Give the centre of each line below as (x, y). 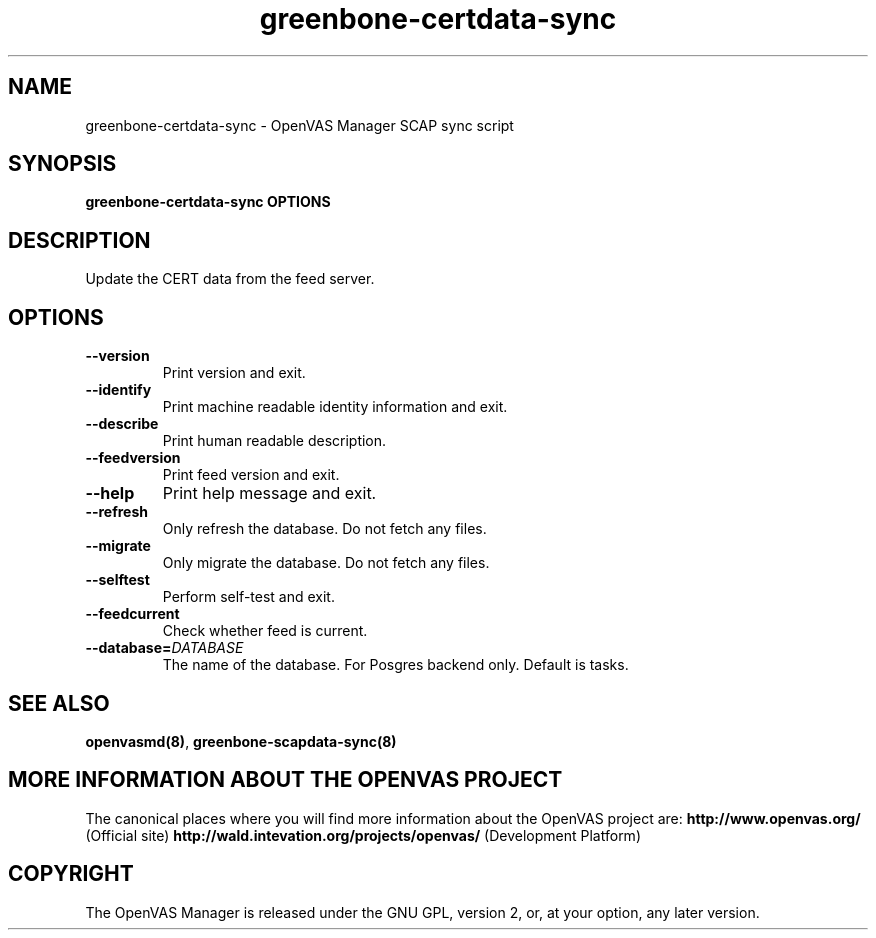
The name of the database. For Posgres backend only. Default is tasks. (395, 665)
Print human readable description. (274, 441)
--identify (118, 390)
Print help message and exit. (269, 493)
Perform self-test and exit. (248, 597)
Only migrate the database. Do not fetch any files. (326, 563)
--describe (122, 424)
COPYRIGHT (71, 874)
